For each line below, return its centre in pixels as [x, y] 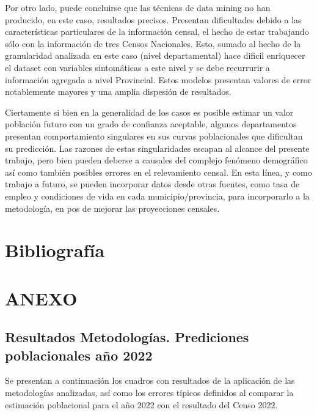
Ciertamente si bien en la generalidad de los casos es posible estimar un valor [149, 112]
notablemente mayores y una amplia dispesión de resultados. [118, 92]
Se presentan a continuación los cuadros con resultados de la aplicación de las [150, 380]
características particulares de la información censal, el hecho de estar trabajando [157, 32]
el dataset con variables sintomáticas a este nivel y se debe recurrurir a [137, 67]
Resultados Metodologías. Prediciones [127, 337]
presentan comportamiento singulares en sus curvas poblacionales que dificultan [154, 136]
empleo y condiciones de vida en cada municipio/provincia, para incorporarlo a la [157, 196]
